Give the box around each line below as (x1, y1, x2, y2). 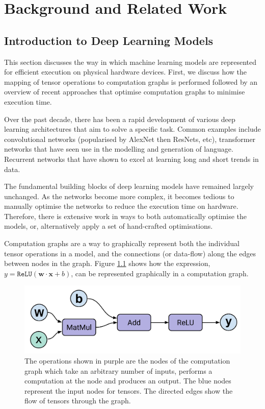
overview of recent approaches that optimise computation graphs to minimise (4, 86, 245, 97)
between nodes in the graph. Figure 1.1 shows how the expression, (4, 258, 210, 269)
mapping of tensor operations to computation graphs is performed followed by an (4, 76, 258, 87)
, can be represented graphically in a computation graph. (71, 268, 249, 278)
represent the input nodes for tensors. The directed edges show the (24, 385, 233, 396)
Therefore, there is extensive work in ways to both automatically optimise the (4, 210, 247, 221)
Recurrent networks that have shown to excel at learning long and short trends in (4, 153, 259, 164)
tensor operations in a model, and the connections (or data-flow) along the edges (4, 248, 256, 258)
